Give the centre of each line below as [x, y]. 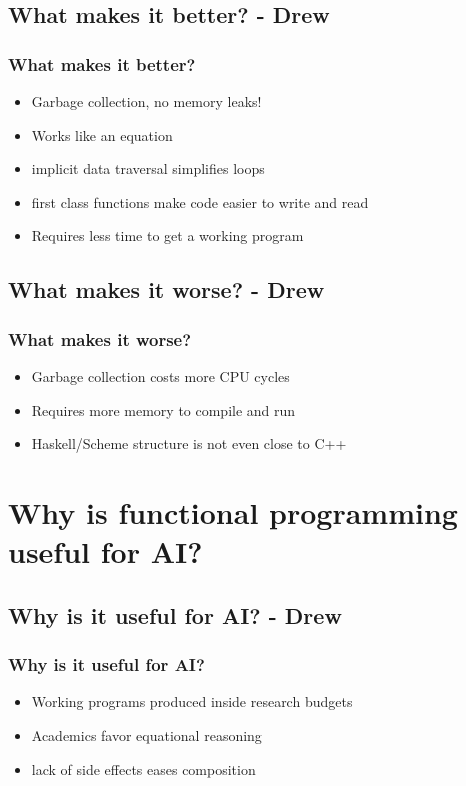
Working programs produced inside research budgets [192, 701]
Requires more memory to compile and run [163, 409]
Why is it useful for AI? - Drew [175, 614]
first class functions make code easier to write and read [200, 201]
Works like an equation [102, 134]
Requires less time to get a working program [167, 235]
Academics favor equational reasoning [146, 734]
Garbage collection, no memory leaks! [146, 101]
